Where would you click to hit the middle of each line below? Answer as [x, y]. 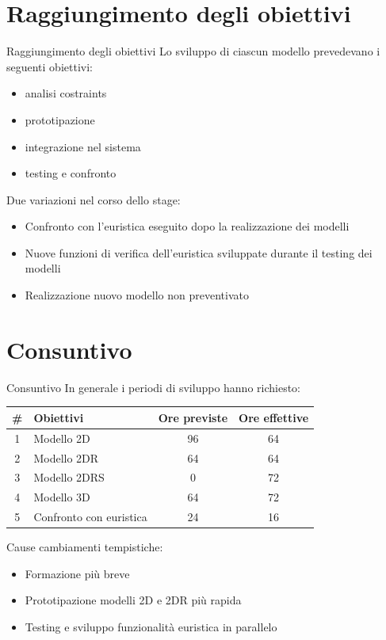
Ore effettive [274, 417]
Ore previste [193, 417]
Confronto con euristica [90, 517]
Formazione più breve [77, 573]
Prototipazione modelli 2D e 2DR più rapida [133, 600]
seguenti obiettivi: [50, 66]
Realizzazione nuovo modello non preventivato [137, 295]
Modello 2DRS [69, 477]
